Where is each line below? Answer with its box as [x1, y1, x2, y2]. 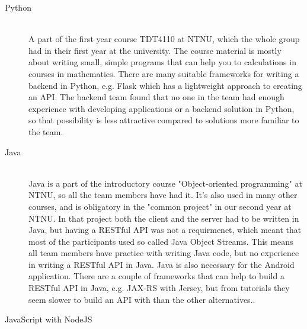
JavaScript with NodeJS [5, 313, 92, 325]
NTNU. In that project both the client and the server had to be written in [28, 212, 299, 224]
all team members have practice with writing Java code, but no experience [28, 247, 299, 259]
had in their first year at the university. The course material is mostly [28, 44, 282, 56]
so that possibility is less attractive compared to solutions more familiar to [28, 114, 299, 126]
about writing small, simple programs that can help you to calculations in [28, 56, 296, 68]
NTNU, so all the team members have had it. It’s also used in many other [28, 189, 298, 201]
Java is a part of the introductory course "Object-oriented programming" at [28, 177, 302, 189]
